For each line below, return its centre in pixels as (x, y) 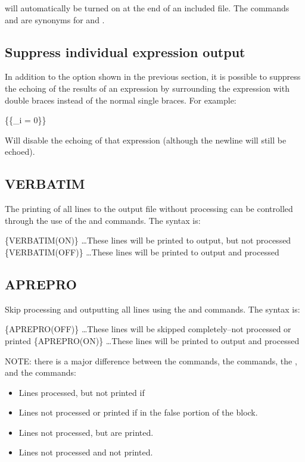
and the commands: (41, 372)
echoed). (20, 152)
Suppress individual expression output (125, 51)
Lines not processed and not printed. (86, 452)
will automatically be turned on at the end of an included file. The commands (147, 8)
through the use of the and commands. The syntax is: (103, 220)
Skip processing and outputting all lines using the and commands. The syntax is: (152, 309)
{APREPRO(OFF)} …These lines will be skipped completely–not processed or (148, 329)
